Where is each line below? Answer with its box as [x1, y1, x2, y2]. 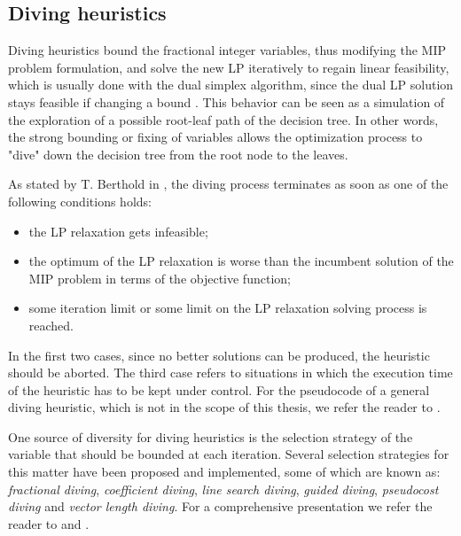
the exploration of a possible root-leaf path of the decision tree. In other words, [8, 110, 439, 128]
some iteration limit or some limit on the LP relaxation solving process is [28, 299, 427, 317]
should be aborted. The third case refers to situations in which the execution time [8, 363, 453, 382]
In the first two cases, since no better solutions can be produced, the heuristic [8, 346, 430, 364]
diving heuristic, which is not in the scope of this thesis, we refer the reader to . [8, 398, 441, 416]
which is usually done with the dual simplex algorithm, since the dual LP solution [8, 75, 454, 94]
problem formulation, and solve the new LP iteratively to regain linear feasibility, [8, 58, 449, 76]
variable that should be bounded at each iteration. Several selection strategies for [8, 445, 449, 463]
